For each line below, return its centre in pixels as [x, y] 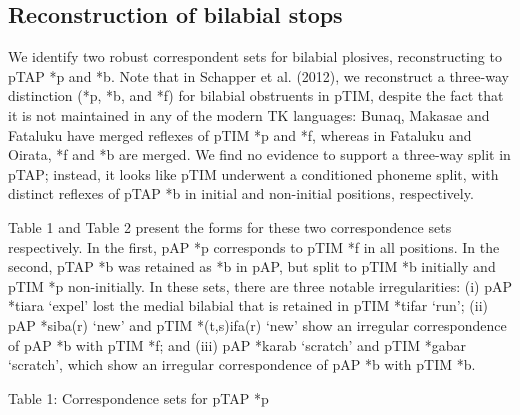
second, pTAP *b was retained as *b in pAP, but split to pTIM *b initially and [252, 266]
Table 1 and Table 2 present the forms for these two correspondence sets [230, 226]
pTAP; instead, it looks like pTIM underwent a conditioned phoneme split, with [253, 173]
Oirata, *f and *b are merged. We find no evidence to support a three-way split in [259, 154]
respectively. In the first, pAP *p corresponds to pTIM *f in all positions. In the [254, 246]
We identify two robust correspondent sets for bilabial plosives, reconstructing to [255, 56]
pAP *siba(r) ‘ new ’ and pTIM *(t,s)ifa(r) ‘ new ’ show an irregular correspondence [257, 324]
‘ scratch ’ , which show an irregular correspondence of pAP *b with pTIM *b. [242, 364]
